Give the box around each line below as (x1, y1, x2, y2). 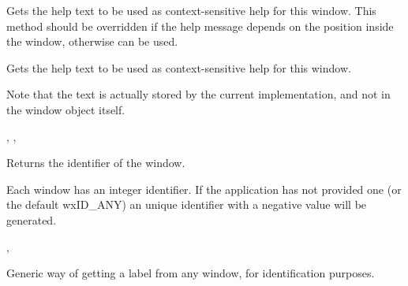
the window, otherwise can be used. (6, 33, 178, 50)
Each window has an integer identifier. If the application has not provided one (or (6, 180, 402, 197)
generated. (6, 211, 57, 228)
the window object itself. (6, 101, 125, 117)
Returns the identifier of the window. (6, 154, 185, 171)
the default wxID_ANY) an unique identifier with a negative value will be (6, 196, 367, 213)
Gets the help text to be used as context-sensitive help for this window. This (6, 2, 376, 18)
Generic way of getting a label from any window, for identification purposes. (6, 265, 375, 281)
